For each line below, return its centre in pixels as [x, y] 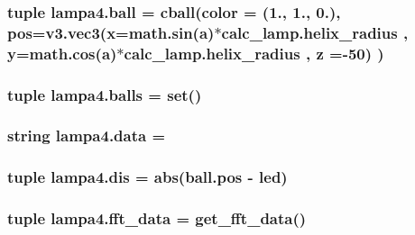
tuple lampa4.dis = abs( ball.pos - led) [148, 177]
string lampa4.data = [87, 136]
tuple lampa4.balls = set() [105, 94]
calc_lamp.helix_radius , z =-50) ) [254, 53]
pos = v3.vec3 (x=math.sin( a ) [111, 32]
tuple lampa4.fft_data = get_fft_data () [157, 218]
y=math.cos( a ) [62, 53]
